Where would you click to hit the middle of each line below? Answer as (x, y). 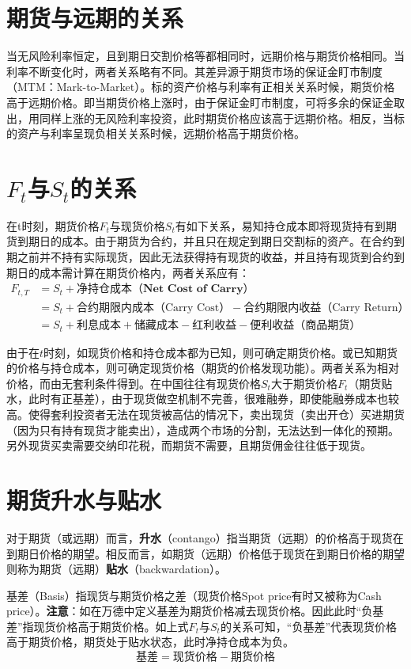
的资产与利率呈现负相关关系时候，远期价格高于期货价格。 (156, 133)
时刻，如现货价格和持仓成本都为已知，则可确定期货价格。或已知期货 (221, 352)
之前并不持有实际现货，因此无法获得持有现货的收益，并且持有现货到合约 (205, 257)
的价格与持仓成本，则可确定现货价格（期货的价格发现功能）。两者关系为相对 (203, 368)
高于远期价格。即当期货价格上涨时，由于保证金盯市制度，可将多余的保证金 (200, 102)
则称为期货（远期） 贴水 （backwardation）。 (117, 569)
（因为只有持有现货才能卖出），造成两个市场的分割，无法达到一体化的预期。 (203, 430)
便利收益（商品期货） (305, 326)
